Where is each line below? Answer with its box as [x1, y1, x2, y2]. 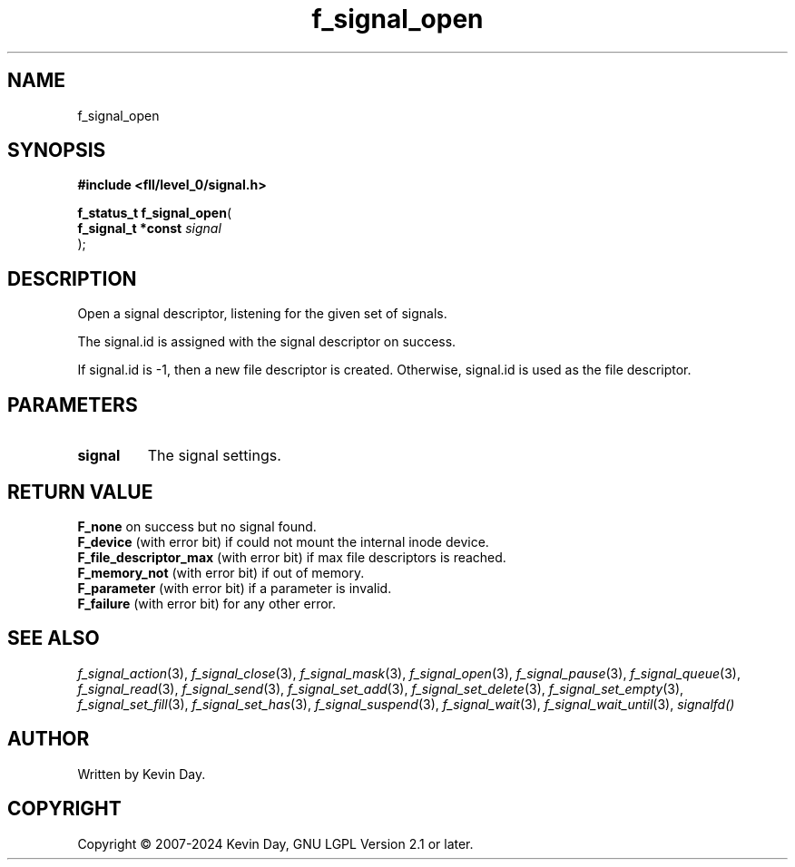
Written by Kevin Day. [77, 765, 206, 782]
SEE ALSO [7, 627, 100, 650]
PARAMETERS [7, 393, 138, 416]
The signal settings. [147, 446, 281, 465]
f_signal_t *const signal [77, 220, 221, 237]
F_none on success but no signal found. [77, 518, 317, 534]
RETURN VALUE [7, 480, 153, 503]
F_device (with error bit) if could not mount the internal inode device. [77, 533, 489, 550]
